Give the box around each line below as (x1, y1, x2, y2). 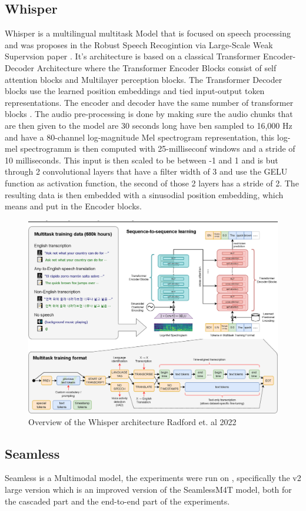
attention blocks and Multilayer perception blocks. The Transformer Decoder (5, 73, 282, 85)
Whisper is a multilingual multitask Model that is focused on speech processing (5, 27, 291, 39)
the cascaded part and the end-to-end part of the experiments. (5, 495, 230, 507)
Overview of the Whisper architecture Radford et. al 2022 (28, 415, 237, 427)
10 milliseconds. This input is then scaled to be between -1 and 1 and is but (5, 153, 278, 166)
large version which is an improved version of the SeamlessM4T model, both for (5, 483, 292, 496)
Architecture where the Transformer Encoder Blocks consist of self (36, 61, 277, 74)
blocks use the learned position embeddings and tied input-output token (5, 85, 265, 97)
